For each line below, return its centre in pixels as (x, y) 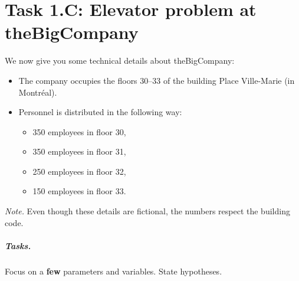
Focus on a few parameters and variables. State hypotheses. (114, 271)
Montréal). (38, 92)
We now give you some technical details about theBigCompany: (120, 61)
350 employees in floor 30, (79, 131)
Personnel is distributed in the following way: (100, 112)
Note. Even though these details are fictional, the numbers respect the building (147, 211)
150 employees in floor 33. (79, 191)
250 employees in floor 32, (79, 171)
